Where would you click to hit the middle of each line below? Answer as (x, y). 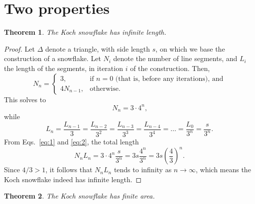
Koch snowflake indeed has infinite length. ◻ (73, 179)
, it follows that (69, 170)
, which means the (223, 170)
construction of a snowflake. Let (53, 58)
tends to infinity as (143, 170)
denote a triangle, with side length (98, 48)
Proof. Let (19, 48)
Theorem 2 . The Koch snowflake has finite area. (79, 196)
